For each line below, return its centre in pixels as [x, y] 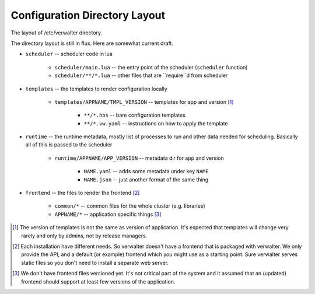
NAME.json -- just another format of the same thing [146, 179]
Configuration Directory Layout [88, 15]
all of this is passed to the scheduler [69, 145]
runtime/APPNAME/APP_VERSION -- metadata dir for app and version [139, 158]
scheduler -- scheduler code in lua [69, 54]
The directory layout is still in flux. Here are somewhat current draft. [92, 43]
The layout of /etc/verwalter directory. [57, 33]
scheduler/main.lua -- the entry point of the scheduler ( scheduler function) [151, 67]
